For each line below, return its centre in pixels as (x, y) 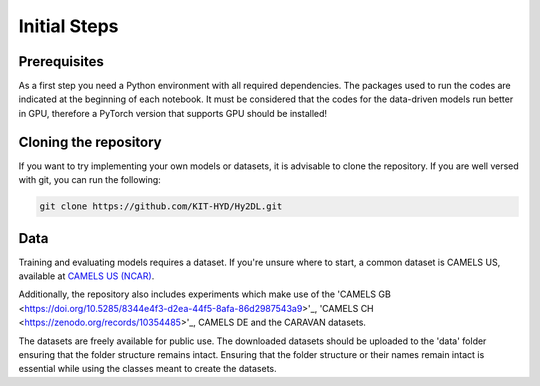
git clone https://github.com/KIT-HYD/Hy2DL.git (161, 206)
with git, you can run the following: (90, 180)
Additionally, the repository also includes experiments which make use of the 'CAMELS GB (205, 294)
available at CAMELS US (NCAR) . (86, 276)
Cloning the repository (90, 141)
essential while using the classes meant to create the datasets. (147, 369)
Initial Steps (68, 26)
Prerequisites (61, 61)
